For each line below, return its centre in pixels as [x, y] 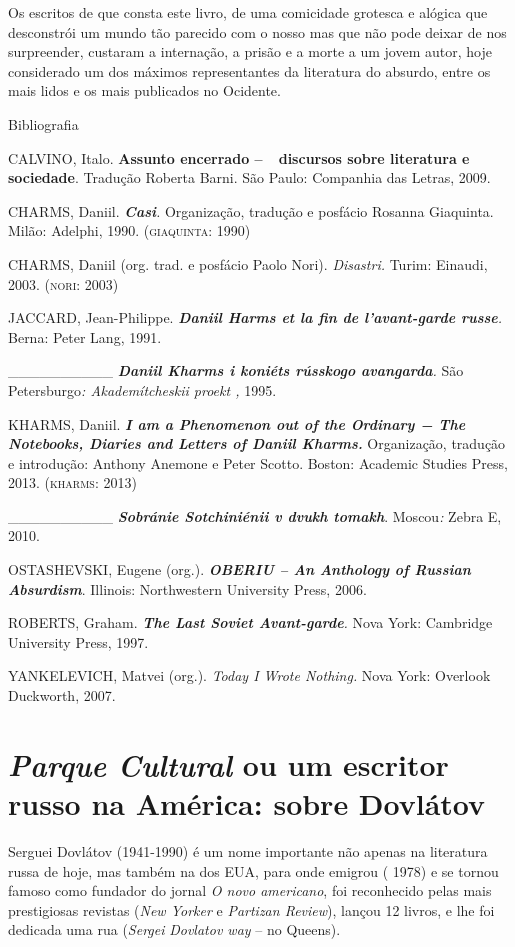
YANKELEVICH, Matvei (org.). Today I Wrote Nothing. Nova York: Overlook [249, 675]
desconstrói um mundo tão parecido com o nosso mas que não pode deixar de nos [257, 31]
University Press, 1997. [78, 641]
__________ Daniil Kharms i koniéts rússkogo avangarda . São [236, 370]
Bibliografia [43, 123]
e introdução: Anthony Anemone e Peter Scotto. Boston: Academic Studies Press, [258, 462]
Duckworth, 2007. [62, 695]
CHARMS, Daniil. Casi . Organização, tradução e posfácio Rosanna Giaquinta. [251, 210]
